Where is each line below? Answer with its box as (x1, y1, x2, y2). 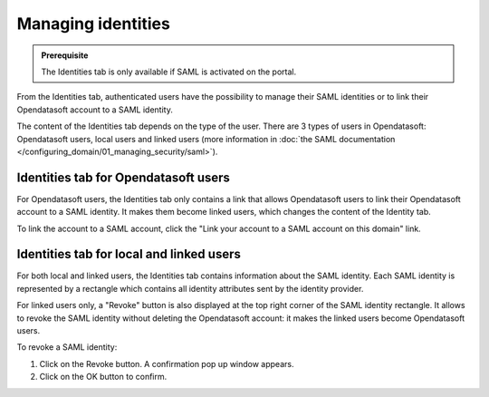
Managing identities (16, 14, 171, 34)
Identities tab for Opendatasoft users (16, 169, 231, 185)
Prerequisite (41, 50, 89, 61)
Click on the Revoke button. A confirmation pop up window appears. (39, 358, 294, 369)
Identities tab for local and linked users (16, 247, 242, 262)
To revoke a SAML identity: (16, 342, 118, 353)
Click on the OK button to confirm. (39, 372, 168, 382)
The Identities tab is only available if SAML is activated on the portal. (41, 66, 297, 77)
